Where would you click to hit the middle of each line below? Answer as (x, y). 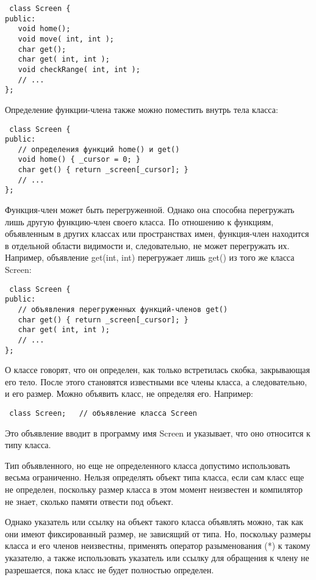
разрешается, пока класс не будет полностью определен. (110, 569)
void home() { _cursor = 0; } (79, 160)
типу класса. (28, 445)
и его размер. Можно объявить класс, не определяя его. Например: (129, 393)
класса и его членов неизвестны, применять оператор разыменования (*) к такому (158, 546)
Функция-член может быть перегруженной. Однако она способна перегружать (150, 210)
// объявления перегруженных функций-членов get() (123, 309)
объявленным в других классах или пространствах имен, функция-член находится (157, 234)
